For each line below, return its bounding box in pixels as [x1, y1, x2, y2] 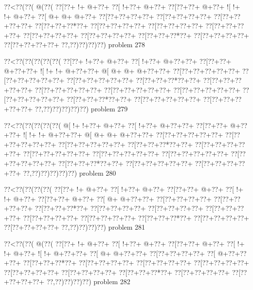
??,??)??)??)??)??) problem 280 [23, 167, 116, 178]
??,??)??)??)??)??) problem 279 [35, 103, 128, 113]
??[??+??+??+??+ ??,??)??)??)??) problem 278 [4, 39, 145, 50]
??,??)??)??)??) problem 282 [46, 276, 130, 287]
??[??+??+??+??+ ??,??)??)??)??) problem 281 [4, 222, 145, 232]
